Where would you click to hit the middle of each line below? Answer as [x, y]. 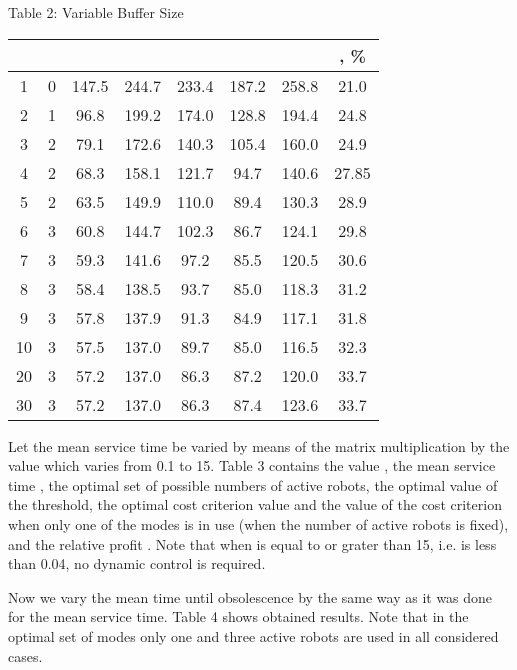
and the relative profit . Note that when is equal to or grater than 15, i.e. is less [252, 543]
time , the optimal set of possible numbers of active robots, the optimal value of [253, 484]
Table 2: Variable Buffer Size [96, 12]
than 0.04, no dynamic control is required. [137, 563]
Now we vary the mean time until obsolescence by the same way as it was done [250, 596]
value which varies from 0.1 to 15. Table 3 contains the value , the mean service [252, 465]
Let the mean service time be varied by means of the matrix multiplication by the [259, 445]
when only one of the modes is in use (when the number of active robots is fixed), [258, 523]
